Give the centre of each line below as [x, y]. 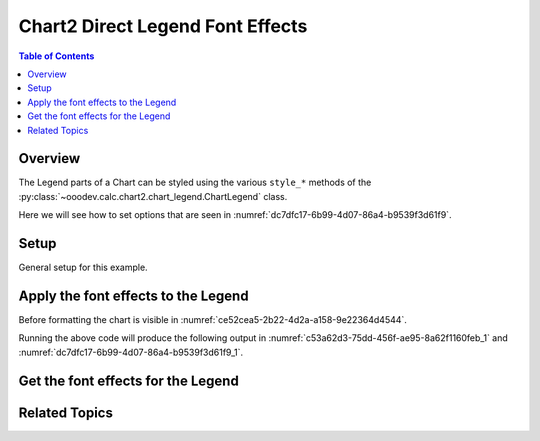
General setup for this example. [83, 267]
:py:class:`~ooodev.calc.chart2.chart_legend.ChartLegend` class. [153, 196]
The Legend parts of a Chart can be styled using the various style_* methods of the [195, 182]
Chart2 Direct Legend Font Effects [163, 26]
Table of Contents [56, 56]
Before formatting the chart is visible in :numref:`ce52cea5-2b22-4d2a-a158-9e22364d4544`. [212, 319]
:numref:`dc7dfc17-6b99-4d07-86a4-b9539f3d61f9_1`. [131, 352]
